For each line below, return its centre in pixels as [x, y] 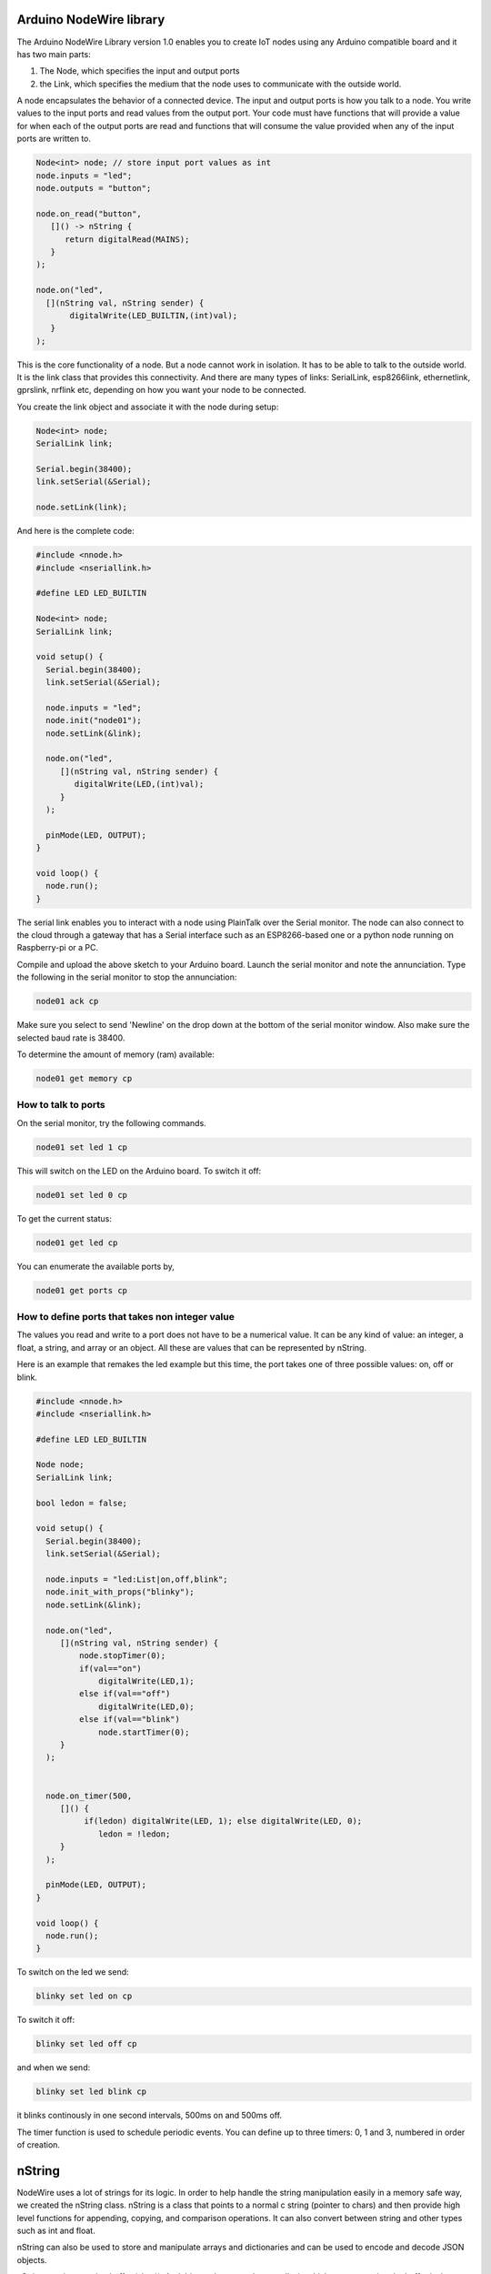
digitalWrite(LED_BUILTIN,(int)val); [154, 315]
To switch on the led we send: [73, 1972]
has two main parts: [54, 54]
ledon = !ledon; [135, 1834]
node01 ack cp [67, 1001]
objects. [32, 2259]
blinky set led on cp [84, 1996]
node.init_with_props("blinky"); [120, 1592]
